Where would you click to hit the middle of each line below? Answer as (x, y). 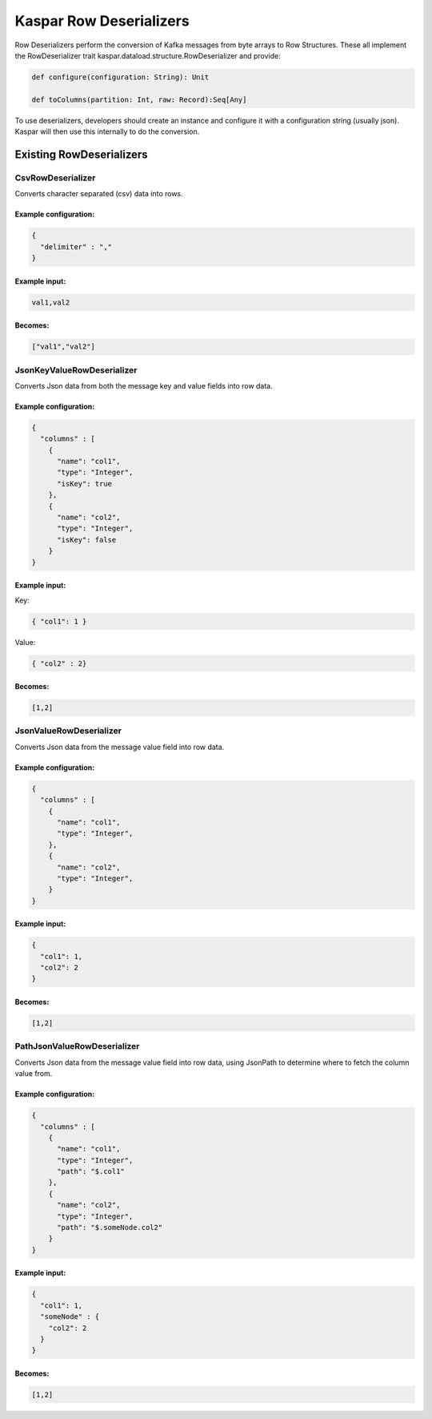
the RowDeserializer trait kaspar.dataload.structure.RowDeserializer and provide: (148, 55)
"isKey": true (84, 484)
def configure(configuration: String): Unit (120, 77)
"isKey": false (87, 540)
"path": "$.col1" (91, 1171)
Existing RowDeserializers (81, 154)
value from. (34, 1074)
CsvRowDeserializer (55, 178)
